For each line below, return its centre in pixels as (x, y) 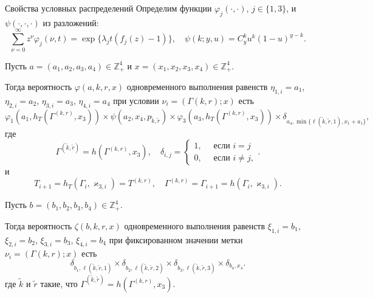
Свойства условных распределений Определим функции (108, 8)
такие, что (59, 283)
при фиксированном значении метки (176, 239)
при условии (136, 100)
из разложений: (71, 22)
